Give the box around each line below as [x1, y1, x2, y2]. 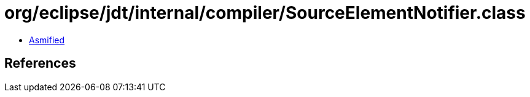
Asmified [29, 34, 65, 45]
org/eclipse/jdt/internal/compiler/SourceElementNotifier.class [4, 2, 526, 23]
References [4, 56, 76, 71]
